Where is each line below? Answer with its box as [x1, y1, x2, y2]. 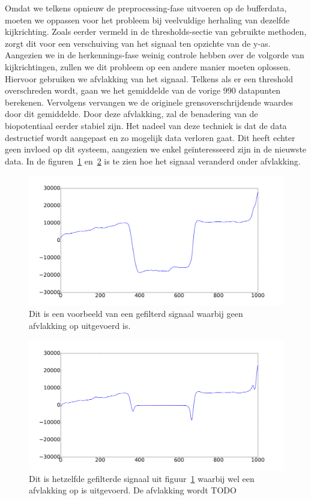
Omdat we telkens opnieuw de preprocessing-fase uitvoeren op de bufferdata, [5, 2, 287, 14]
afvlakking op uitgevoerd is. [29, 319, 131, 332]
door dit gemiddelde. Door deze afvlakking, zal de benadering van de [5, 107, 258, 120]
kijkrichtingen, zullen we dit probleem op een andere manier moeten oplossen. [5, 60, 291, 73]
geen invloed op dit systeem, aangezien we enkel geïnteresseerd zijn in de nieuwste [5, 143, 307, 155]
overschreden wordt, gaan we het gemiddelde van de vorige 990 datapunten [5, 84, 281, 97]
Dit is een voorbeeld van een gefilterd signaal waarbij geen [29, 307, 243, 320]
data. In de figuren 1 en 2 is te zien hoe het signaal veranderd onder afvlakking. [5, 154, 301, 167]
